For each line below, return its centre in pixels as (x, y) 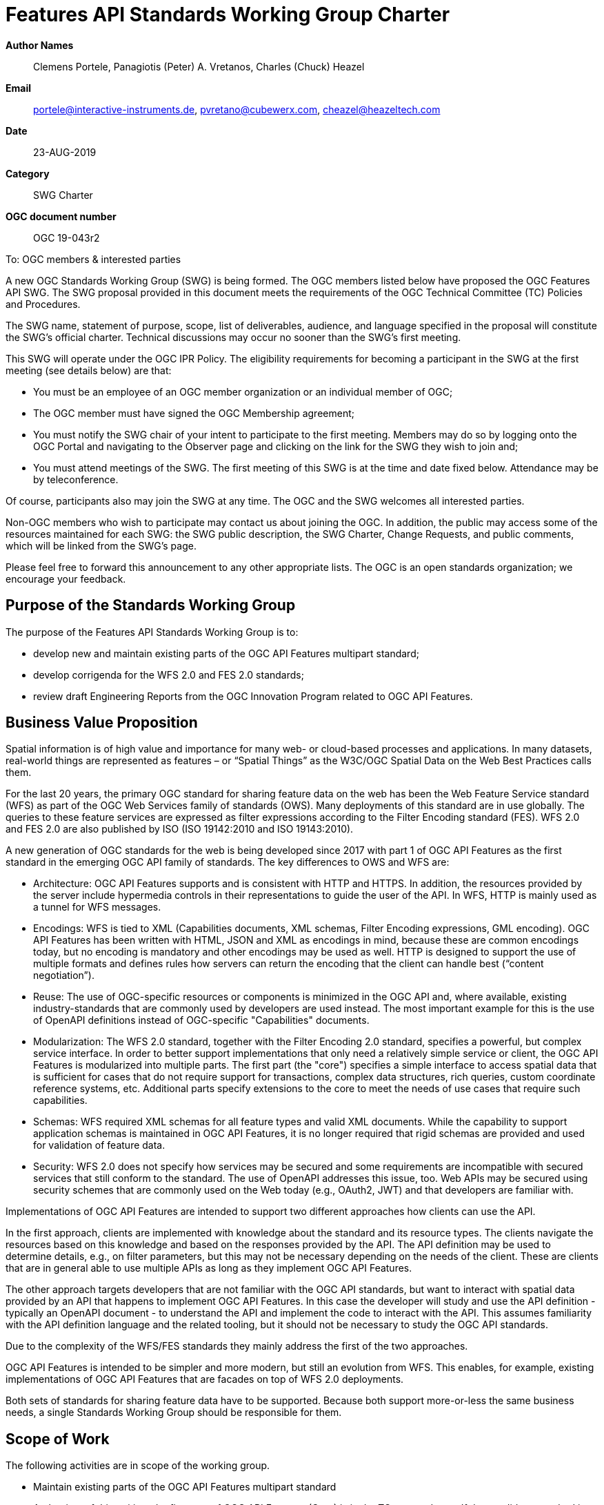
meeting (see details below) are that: (89, 370)
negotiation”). (64, 975)
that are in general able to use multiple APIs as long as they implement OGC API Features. (209, 1268)
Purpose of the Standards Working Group (151, 605)
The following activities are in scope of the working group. (138, 1466)
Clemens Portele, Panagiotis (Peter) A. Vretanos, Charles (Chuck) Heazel (199, 66)
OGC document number (61, 216)
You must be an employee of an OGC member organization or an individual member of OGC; (243, 391)
